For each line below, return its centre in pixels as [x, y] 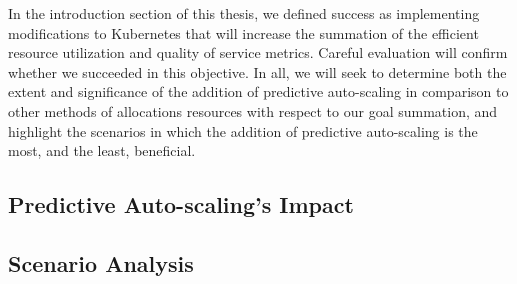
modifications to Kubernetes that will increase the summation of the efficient [243, 32]
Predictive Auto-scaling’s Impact [181, 204]
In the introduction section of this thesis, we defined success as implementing [244, 13]
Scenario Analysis [101, 262]
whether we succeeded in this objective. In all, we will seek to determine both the [257, 71]
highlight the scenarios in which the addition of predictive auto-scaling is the [243, 130]
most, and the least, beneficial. [102, 150]
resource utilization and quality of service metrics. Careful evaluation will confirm [258, 52]
